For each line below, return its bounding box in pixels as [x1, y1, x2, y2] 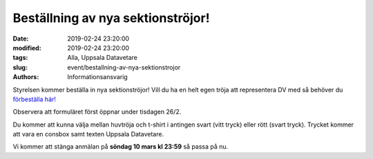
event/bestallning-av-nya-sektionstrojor [67, 63, 181, 72]
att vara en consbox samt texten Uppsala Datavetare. [12, 130, 164, 138]
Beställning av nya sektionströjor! [12, 10, 210, 25]
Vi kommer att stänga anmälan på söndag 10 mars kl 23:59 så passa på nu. [12, 142, 229, 151]
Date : [12, 34, 29, 43]
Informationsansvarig [67, 73, 128, 81]
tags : [12, 54, 28, 62]
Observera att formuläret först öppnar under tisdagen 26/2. [12, 107, 182, 116]
